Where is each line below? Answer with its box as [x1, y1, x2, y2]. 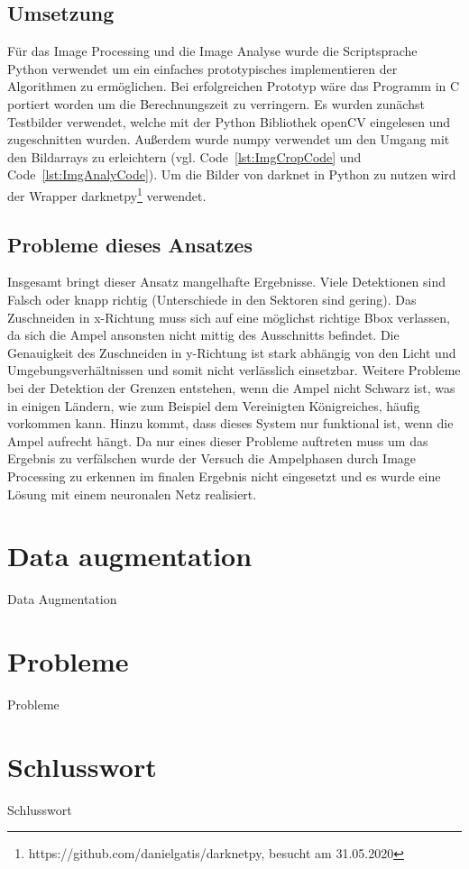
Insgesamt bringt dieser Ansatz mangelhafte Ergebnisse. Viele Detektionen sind [7, 272, 446, 291]
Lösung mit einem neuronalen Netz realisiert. [7, 484, 257, 503]
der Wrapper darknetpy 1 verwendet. [7, 183, 207, 205]
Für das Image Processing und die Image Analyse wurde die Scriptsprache [7, 41, 418, 60]
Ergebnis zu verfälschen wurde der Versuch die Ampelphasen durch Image [7, 449, 417, 468]
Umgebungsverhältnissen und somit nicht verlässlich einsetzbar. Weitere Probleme [7, 361, 461, 380]
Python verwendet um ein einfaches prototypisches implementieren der [7, 59, 398, 78]
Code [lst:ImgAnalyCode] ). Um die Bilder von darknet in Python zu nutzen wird [7, 165, 456, 184]
